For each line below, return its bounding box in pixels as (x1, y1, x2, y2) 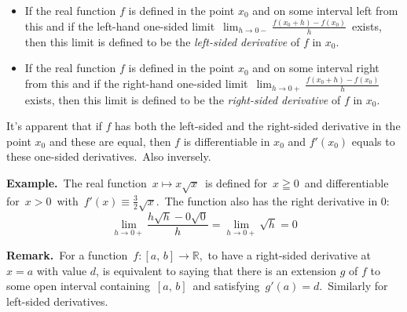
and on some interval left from (252, 2, 398, 18)
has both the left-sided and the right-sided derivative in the (115, 118, 401, 134)
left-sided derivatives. (6, 292, 108, 309)
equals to (351, 132, 395, 149)
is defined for (205, 175, 268, 191)
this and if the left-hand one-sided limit (24, 17, 215, 34)
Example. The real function (6, 175, 147, 191)
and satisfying (192, 278, 260, 294)
